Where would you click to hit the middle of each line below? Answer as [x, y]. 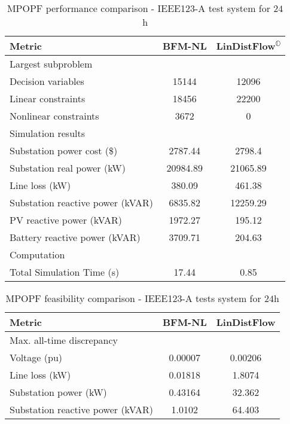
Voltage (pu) [36, 357]
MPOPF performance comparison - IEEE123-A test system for [139, 8]
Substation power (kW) [58, 392]
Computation [37, 254]
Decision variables [47, 81]
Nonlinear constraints [54, 116]
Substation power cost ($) [64, 150]
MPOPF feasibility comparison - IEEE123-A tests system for [133, 298]
